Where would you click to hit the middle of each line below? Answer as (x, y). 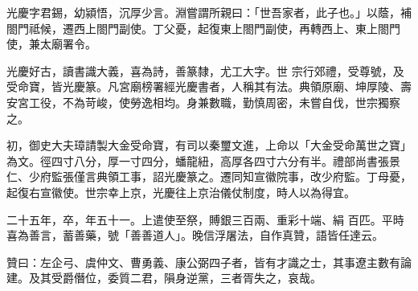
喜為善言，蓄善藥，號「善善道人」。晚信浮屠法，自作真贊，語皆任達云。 (195, 235)
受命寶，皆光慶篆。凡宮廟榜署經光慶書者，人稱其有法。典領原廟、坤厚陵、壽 (209, 86)
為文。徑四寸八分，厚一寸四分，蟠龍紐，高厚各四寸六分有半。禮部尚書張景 (203, 160)
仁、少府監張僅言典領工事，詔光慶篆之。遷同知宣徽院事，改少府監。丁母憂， (209, 176)
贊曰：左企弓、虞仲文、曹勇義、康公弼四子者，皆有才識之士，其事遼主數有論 (209, 262)
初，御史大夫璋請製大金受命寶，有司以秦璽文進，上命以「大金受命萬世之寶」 (209, 145)
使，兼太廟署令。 (51, 44)
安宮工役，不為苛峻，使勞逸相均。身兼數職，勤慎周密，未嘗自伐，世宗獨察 (203, 102)
